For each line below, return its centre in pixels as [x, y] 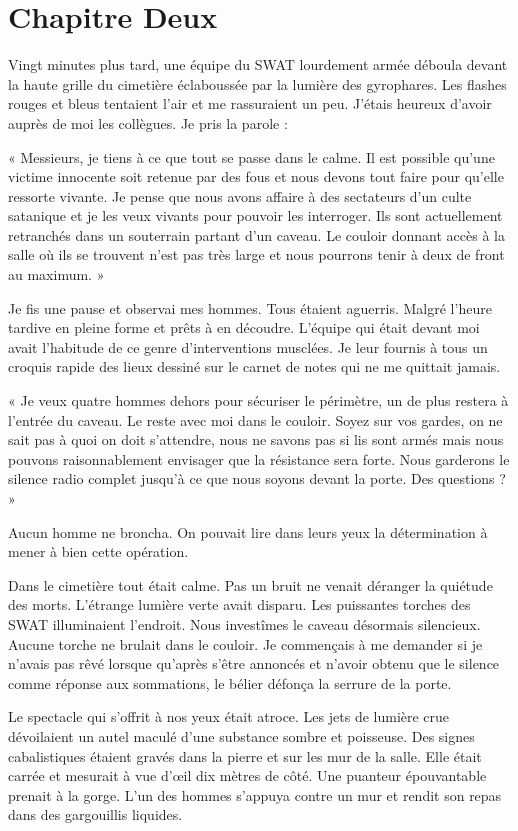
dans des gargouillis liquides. [95, 814]
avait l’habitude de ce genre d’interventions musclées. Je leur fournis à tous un [248, 346]
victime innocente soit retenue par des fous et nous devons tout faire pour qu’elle [256, 176]
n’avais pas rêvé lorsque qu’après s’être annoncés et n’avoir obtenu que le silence [254, 663]
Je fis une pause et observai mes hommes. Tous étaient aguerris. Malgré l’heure [250, 307]
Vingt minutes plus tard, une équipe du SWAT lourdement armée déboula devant [258, 64]
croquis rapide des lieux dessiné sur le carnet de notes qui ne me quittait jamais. [254, 366]
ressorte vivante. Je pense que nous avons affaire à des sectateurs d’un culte [240, 195]
